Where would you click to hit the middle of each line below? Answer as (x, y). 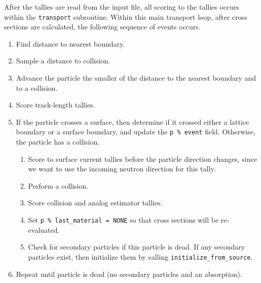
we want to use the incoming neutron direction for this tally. (122, 169)
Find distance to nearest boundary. (70, 43)
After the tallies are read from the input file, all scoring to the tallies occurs (122, 7)
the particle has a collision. (58, 142)
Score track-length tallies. (55, 105)
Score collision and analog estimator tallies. (95, 203)
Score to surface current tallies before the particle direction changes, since (142, 158)
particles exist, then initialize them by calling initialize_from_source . (140, 256)
